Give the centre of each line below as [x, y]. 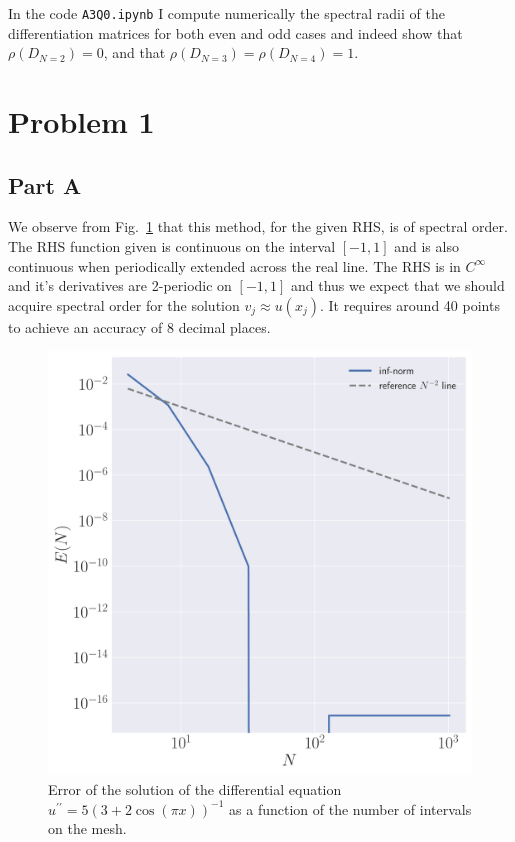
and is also [426, 246]
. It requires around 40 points [409, 304]
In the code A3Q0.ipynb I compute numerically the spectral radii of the [226, 13]
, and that [134, 52]
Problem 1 [81, 121]
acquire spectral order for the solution [124, 304]
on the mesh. [87, 828]
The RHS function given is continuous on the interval [172, 246]
